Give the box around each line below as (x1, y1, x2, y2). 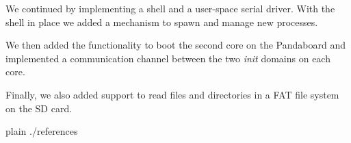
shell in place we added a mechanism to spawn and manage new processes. (5, 14, 318, 29)
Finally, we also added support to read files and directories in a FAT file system (5, 87, 339, 101)
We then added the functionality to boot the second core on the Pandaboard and (5, 38, 346, 52)
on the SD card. (5, 101, 73, 115)
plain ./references (5, 124, 78, 138)
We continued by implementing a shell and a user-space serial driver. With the (5, 1, 335, 15)
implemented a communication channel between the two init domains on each (5, 51, 330, 65)
